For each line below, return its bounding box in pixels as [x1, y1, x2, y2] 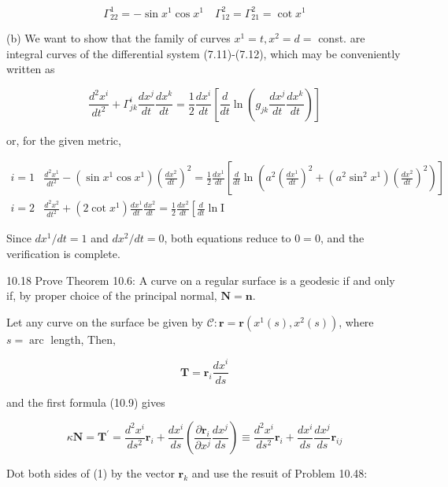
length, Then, [50, 330, 116, 347]
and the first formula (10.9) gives [6, 393, 165, 410]
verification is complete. [6, 245, 120, 262]
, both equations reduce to [164, 230, 291, 246]
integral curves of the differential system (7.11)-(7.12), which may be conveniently [6, 45, 401, 61]
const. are [318, 29, 365, 46]
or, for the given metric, [6, 131, 121, 148]
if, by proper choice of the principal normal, [6, 287, 217, 304]
